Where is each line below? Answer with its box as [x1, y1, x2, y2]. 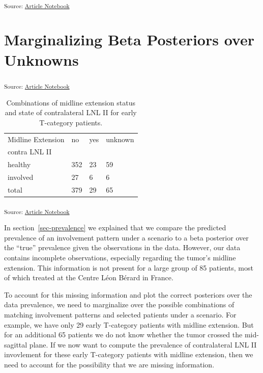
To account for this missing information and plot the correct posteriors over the [4, 289, 252, 300]
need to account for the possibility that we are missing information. [4, 359, 215, 369]
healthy [8, 159, 31, 170]
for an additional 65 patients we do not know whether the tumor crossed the [4, 329, 243, 340]
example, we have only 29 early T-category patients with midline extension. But [4, 319, 254, 330]
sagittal [4, 339, 27, 350]
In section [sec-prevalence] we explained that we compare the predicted [4, 222, 226, 233]
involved [8, 172, 34, 182]
